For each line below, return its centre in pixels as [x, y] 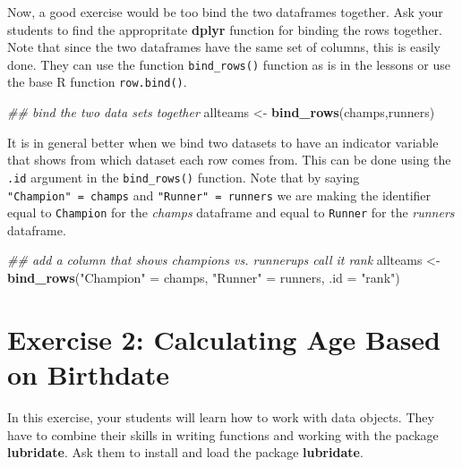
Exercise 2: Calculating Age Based [224, 339]
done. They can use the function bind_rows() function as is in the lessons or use [229, 64]
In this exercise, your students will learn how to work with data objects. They [221, 416]
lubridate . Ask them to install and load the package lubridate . [185, 452]
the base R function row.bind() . [97, 82]
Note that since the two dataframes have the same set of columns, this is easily [224, 47]
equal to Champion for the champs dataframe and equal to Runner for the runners [231, 212]
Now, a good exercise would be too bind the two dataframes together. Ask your [225, 12]
